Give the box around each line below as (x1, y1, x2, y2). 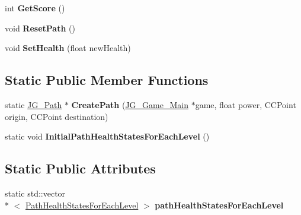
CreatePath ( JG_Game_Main (71, 98, 188, 110)
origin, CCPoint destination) (5, 110, 108, 122)
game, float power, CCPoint (195, 98, 296, 110)
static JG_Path (5, 98, 62, 110)
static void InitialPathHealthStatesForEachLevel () (5, 130, 210, 143)
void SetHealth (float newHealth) (5, 42, 131, 54)
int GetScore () (5, 2, 65, 14)
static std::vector (5, 186, 66, 199)
